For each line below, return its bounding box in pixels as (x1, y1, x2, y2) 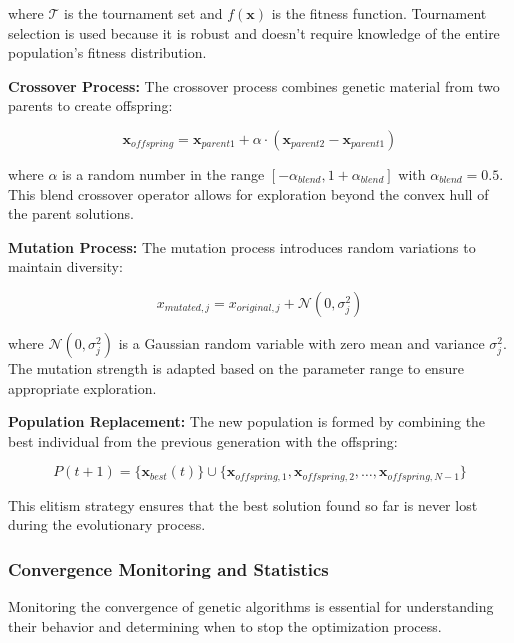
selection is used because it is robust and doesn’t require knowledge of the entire (8, 22, 500, 43)
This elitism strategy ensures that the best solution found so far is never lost (8, 494, 478, 515)
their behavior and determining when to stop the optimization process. (8, 615, 442, 636)
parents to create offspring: (8, 95, 173, 116)
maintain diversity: (8, 256, 123, 277)
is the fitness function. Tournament (271, 3, 487, 23)
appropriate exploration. (8, 377, 157, 398)
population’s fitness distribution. (8, 42, 207, 63)
